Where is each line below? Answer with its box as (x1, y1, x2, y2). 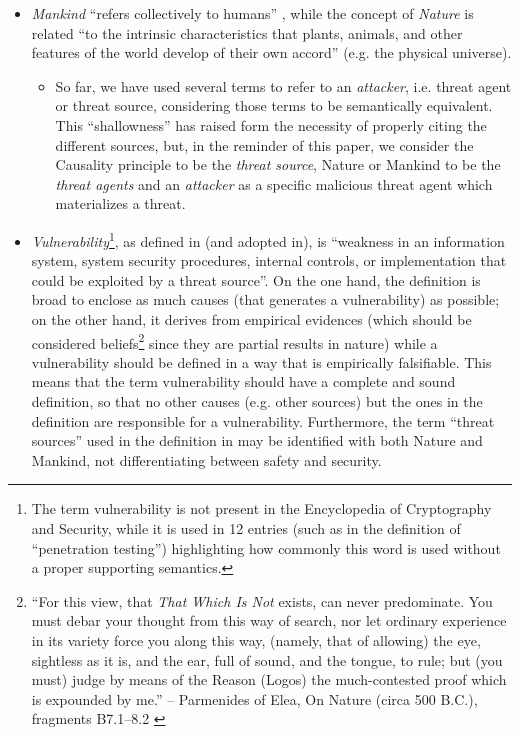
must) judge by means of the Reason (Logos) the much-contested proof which (31, 669, 507, 690)
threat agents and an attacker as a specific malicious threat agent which (55, 173, 493, 194)
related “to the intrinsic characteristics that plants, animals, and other (31, 22, 463, 43)
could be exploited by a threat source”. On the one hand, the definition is (31, 269, 481, 290)
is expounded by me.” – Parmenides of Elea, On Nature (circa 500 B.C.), (31, 688, 478, 709)
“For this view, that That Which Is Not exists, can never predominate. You (31, 590, 493, 611)
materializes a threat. (55, 193, 186, 214)
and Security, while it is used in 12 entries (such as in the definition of (31, 517, 461, 538)
